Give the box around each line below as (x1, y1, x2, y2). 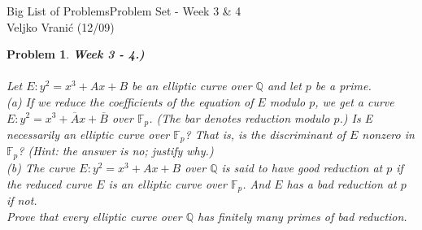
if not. (7, 191, 37, 208)
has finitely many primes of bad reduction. (197, 207, 407, 224)
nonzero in (362, 126, 415, 143)
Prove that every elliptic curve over (7, 207, 182, 224)
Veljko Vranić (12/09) (7, 18, 115, 35)
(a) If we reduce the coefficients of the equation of (7, 93, 254, 110)
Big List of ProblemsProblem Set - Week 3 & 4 (7, 2, 241, 19)
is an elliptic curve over (108, 175, 227, 192)
